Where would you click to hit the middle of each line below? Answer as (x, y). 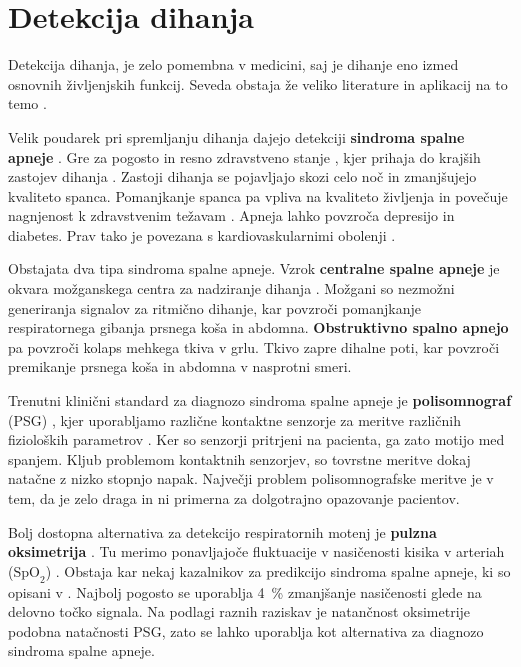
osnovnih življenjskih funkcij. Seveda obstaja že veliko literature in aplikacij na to (258, 83)
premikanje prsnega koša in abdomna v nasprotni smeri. (180, 366)
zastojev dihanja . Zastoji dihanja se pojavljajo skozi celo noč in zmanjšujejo (242, 176)
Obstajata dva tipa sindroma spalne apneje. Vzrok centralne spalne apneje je (254, 268)
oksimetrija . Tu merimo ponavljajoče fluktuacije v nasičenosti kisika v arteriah (256, 551)
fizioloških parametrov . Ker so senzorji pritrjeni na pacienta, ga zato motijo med (256, 439)
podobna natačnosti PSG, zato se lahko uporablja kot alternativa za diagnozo (246, 630)
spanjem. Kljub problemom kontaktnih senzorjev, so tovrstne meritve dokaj (239, 458)
